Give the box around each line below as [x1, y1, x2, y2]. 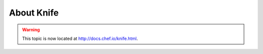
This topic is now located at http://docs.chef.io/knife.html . [22, 36, 138, 41]
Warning [22, 27, 40, 33]
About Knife [9, 7, 59, 18]
